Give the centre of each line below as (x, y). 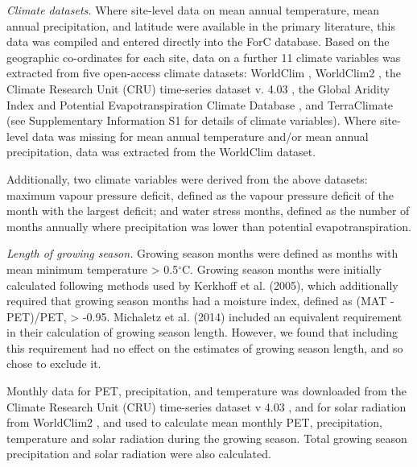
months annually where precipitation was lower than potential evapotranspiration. (209, 226)
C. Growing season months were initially (282, 269)
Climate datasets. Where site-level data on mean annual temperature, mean (193, 10)
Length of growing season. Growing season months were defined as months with (202, 253)
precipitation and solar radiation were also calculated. (139, 454)
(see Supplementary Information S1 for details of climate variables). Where (192, 120)
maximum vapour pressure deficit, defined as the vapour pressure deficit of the (200, 194)
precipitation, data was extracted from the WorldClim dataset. (161, 152)
